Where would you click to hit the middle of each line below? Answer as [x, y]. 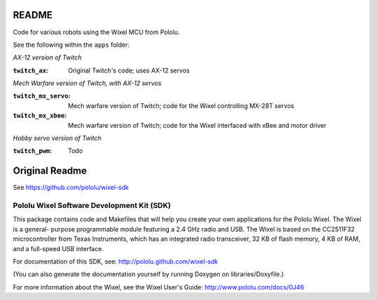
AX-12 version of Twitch [47, 58]
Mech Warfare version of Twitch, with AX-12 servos [87, 83]
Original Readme [50, 171]
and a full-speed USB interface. [58, 248]
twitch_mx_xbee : [40, 116]
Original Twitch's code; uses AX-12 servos [129, 70]
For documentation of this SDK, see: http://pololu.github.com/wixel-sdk [116, 262]
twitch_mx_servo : [42, 96]
